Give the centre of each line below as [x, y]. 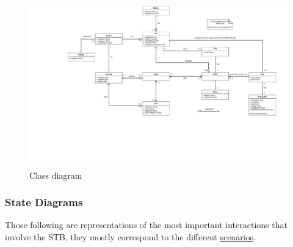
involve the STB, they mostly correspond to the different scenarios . [130, 237]
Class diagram [56, 175]
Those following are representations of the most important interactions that [146, 225]
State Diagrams [44, 202]
